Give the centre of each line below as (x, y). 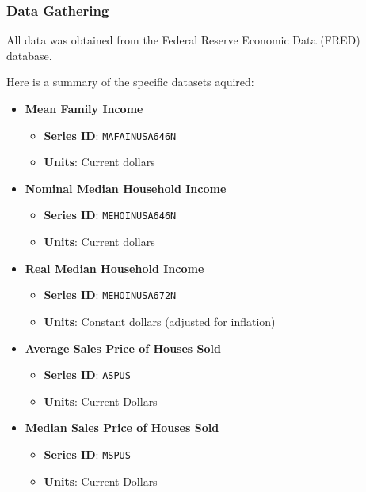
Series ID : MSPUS (87, 454)
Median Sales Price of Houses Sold (122, 428)
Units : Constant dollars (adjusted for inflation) (160, 321)
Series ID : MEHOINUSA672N (110, 295)
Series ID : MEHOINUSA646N (110, 215)
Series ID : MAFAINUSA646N (110, 135)
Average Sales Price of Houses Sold (123, 348)
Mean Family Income (84, 108)
